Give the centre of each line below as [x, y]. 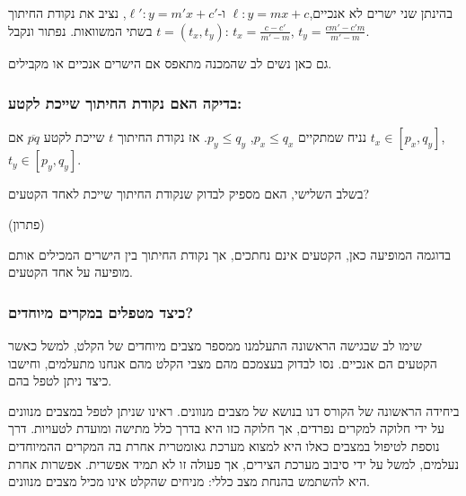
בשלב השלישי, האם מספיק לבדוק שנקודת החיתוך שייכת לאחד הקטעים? [189, 194]
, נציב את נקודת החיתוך [67, 13]
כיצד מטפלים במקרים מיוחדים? [101, 311]
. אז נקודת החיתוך [162, 137]
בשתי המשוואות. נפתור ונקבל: [119, 30]
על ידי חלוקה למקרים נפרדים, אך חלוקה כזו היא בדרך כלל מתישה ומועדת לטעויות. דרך [226, 428]
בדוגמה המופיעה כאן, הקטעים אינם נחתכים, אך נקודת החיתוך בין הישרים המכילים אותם [229, 254]
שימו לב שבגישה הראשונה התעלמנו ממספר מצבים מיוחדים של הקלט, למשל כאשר [215, 345]
